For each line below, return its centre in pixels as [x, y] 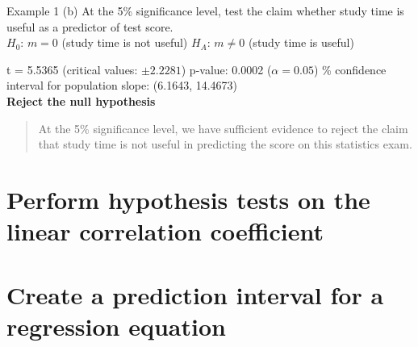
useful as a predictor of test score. [90, 26]
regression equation [116, 326]
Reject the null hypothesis [81, 100]
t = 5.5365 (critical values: [72, 69]
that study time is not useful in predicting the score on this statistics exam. [225, 144]
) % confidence [350, 69]
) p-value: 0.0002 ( [226, 69]
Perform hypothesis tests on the [188, 199]
